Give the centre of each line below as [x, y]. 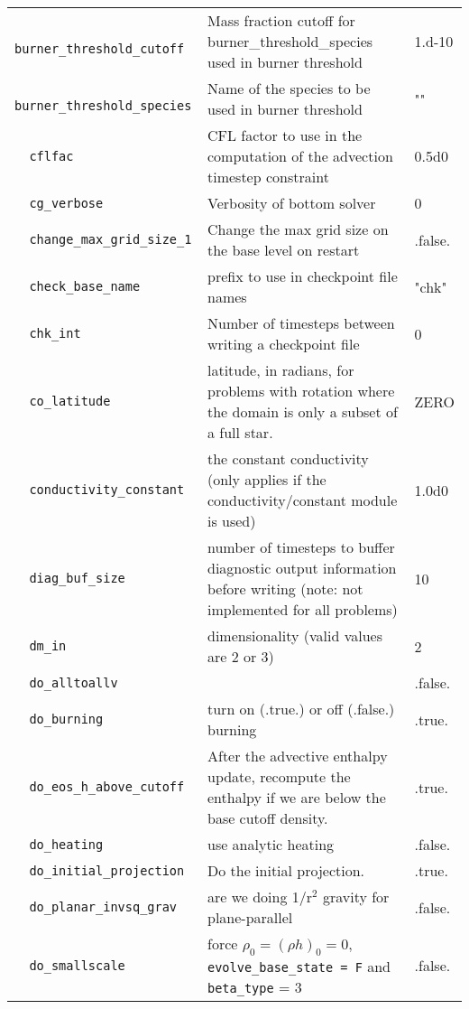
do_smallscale [77, 965]
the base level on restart [283, 250]
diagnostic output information [302, 568]
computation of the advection [300, 156]
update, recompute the [279, 776]
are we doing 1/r [260, 897]
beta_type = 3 [254, 987]
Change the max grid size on [298, 229]
